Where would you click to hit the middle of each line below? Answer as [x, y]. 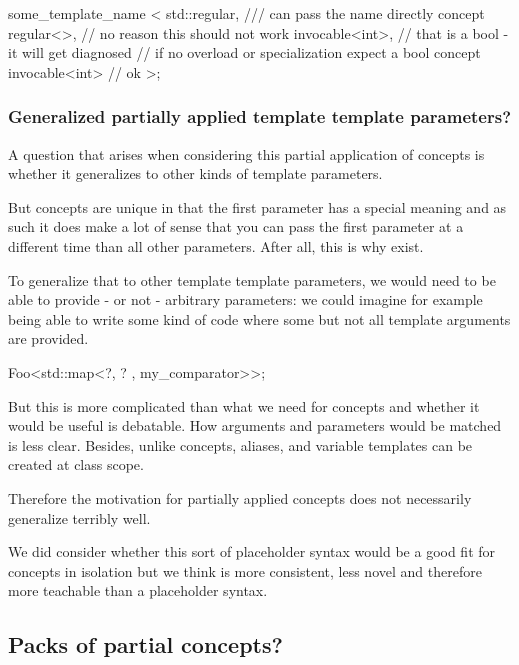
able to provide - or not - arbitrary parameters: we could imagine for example [245, 299]
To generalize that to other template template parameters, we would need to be [252, 279]
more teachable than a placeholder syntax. [138, 590]
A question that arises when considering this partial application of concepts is [246, 153]
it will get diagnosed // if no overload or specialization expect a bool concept [244, 52]
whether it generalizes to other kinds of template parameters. [195, 173]
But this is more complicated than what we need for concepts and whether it [244, 405]
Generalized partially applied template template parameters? [260, 116]
